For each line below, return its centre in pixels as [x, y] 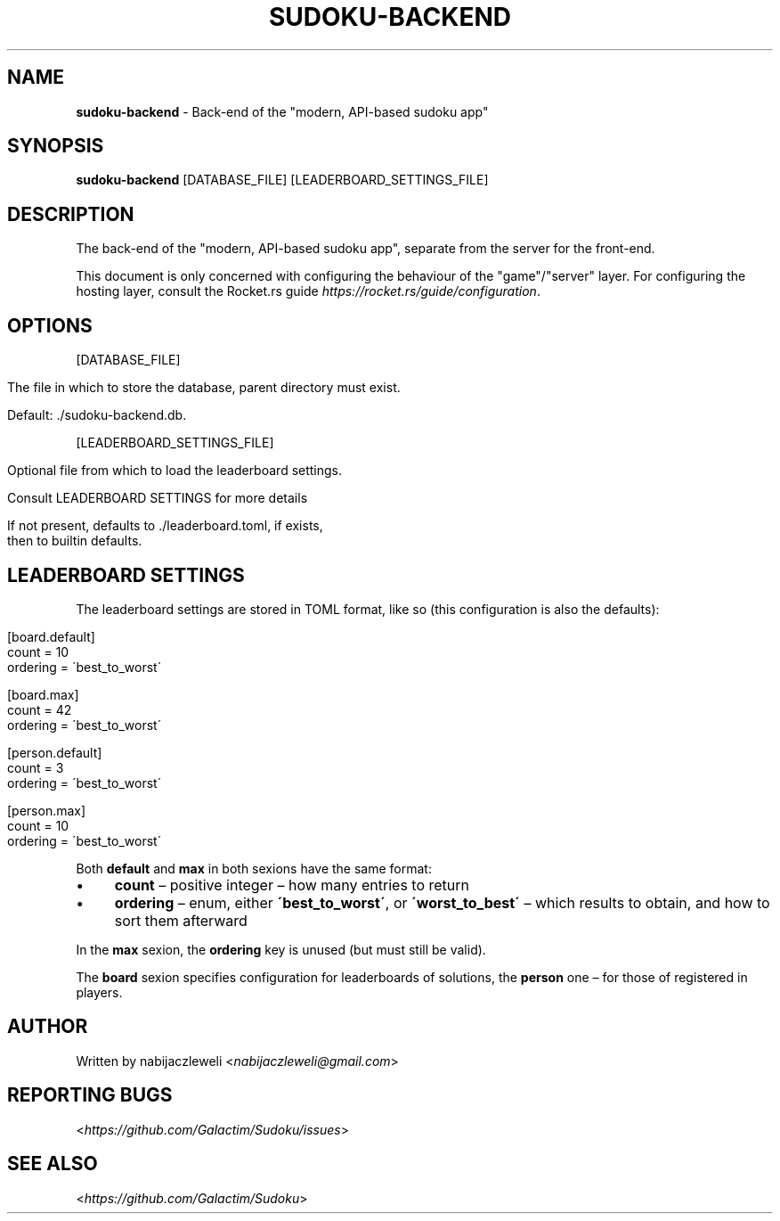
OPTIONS [50, 325]
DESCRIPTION [71, 214]
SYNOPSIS [56, 146]
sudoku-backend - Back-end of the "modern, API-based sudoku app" [282, 111]
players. [99, 992]
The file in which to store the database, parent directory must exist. [204, 388]
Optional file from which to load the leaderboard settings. [175, 471]
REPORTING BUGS [90, 1095]
